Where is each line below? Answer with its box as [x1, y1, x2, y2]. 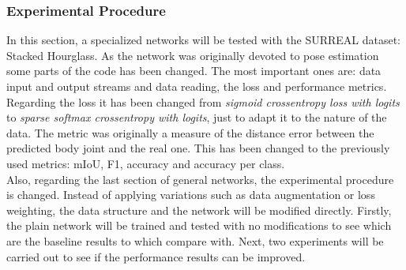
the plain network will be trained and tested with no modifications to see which [6, 217, 392, 234]
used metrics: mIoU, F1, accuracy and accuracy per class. [6, 155, 285, 171]
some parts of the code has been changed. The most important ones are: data [6, 62, 382, 79]
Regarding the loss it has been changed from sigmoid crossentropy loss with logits [6, 93, 400, 110]
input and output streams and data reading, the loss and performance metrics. [6, 78, 387, 94]
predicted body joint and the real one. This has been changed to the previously [6, 140, 390, 156]
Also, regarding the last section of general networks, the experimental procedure [6, 171, 394, 187]
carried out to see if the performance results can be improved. [6, 248, 306, 264]
